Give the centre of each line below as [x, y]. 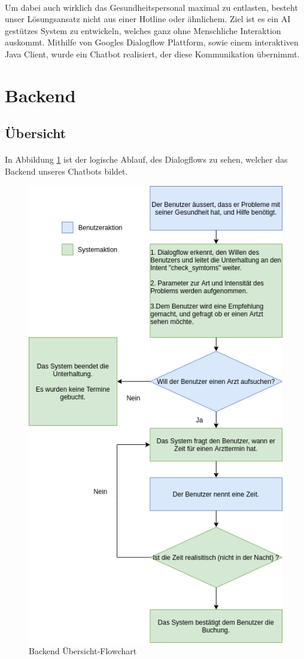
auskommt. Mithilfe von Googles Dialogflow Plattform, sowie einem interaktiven [152, 42]
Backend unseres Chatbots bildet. [66, 171]
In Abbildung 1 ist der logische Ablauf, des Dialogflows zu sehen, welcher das [146, 159]
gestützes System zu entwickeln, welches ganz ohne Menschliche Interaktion [143, 30]
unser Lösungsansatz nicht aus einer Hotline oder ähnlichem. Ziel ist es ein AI [148, 19]
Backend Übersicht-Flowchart [83, 651]
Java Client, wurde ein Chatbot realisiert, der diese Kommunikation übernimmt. [152, 54]
